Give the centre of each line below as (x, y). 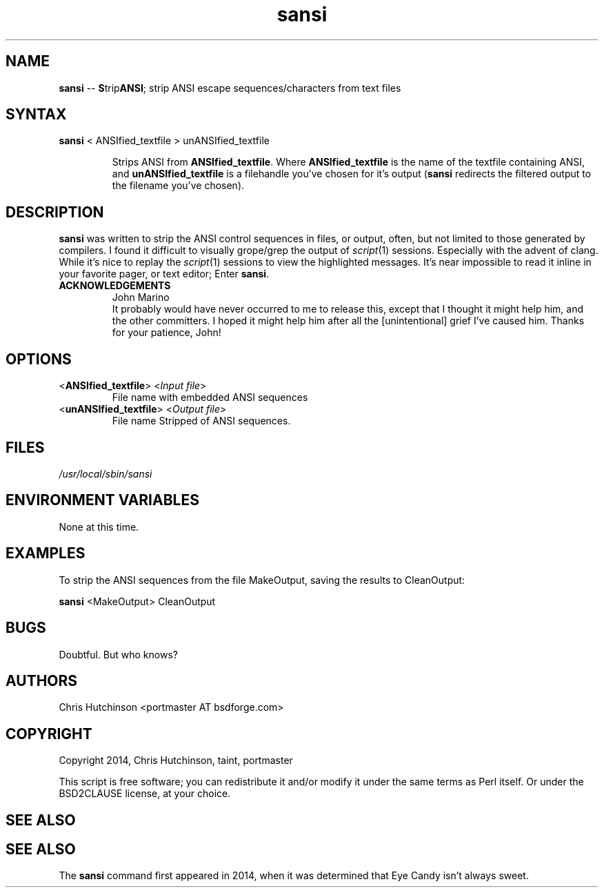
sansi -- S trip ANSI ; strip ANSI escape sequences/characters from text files (230, 88)
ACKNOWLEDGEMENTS (115, 286)
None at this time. (99, 527)
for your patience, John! (167, 333)
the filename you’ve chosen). (178, 186)
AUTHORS (42, 680)
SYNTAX (36, 115)
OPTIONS (39, 359)
